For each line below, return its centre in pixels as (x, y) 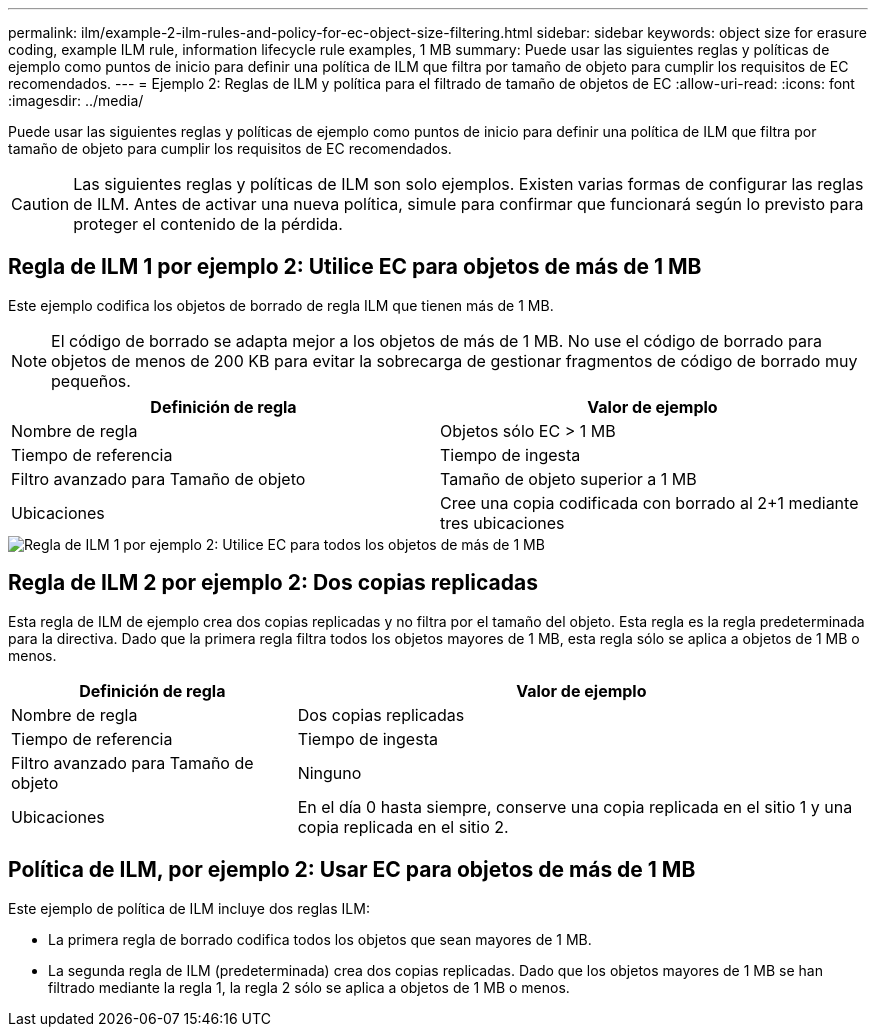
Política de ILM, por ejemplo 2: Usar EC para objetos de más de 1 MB (352, 870)
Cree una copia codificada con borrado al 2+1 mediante (649, 502)
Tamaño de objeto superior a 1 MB (568, 478)
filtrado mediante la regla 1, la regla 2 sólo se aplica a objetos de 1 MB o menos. (309, 987)
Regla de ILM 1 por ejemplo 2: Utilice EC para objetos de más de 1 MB (355, 267)
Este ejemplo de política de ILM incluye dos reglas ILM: (189, 908)
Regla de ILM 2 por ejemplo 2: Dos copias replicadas (273, 583)
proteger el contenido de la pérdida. (208, 224)
